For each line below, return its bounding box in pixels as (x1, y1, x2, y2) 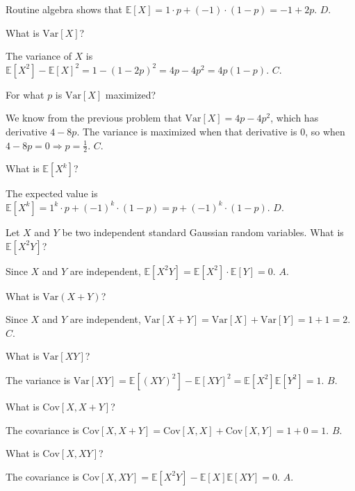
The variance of (6, 49, 72, 63)
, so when (305, 124, 345, 138)
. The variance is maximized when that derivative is (76, 124, 297, 138)
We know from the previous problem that (6, 110, 182, 125)
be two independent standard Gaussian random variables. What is (62, 224, 344, 239)
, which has (270, 110, 319, 125)
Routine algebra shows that (6, 2, 122, 16)
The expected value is (6, 186, 98, 201)
